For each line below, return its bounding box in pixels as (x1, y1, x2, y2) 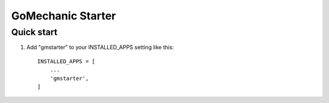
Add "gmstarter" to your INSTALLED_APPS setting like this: (26, 44, 174, 51)
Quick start (11, 27, 58, 38)
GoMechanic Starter (11, 9, 116, 22)
